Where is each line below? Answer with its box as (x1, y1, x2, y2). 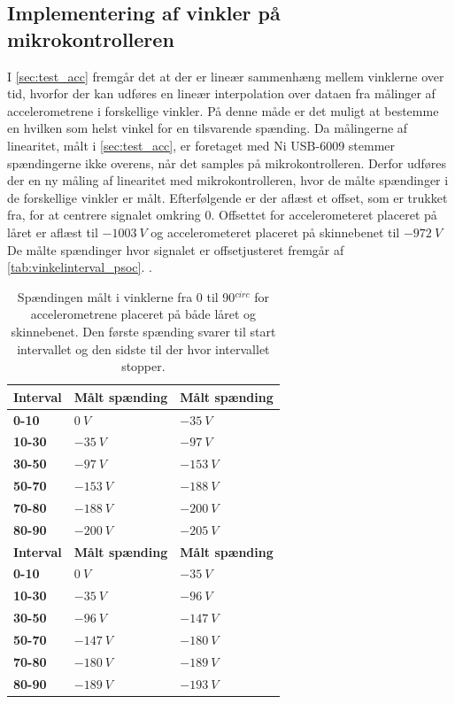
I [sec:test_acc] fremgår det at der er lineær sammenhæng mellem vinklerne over (7, 66, 444, 85)
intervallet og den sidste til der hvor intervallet (17, 339, 270, 358)
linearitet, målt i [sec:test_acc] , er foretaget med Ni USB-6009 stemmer (7, 135, 396, 154)
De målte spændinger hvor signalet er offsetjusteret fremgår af (7, 240, 344, 259)
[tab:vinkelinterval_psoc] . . (7, 258, 152, 276)
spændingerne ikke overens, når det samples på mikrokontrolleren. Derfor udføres (7, 153, 447, 172)
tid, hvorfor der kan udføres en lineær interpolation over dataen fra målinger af (7, 84, 436, 103)
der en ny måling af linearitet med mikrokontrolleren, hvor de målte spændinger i (7, 171, 449, 190)
